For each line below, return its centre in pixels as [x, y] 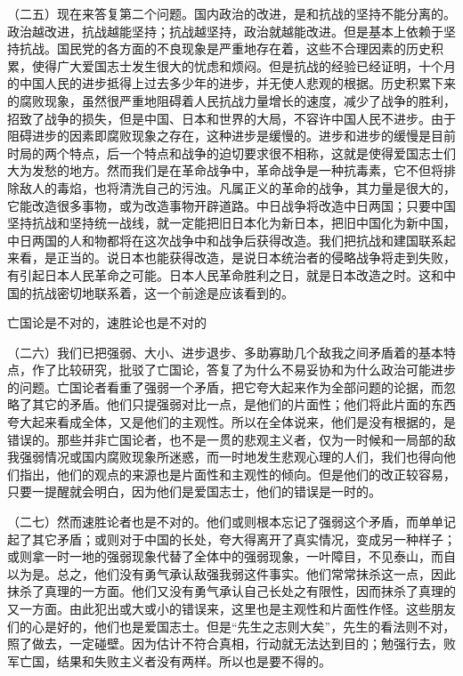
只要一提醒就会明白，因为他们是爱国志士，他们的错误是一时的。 [194, 491]
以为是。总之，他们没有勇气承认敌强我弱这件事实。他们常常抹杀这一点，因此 [231, 573]
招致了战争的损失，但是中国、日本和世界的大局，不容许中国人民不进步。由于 [231, 118]
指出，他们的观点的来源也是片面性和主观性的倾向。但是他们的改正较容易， [237, 474]
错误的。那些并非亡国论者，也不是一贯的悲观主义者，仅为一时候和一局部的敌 [231, 439]
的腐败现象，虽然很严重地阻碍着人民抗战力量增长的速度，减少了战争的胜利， [231, 100]
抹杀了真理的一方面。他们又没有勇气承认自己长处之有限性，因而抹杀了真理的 [231, 591]
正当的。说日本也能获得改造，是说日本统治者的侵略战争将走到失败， [256, 258]
